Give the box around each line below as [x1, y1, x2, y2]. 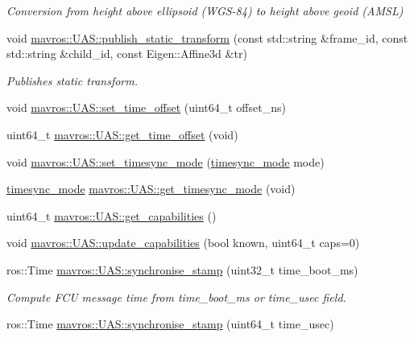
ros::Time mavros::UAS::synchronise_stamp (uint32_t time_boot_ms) [6, 261, 358, 278]
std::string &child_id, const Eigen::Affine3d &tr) [6, 45, 247, 62]
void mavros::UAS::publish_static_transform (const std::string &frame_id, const [6, 29, 408, 46]
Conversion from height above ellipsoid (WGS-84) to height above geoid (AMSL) [6, 2, 404, 19]
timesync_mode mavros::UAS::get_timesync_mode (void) [6, 180, 296, 197]
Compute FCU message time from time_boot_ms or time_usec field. [6, 288, 346, 305]
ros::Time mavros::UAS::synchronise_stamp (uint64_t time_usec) [6, 315, 334, 332]
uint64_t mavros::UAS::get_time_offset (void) [6, 126, 238, 142]
